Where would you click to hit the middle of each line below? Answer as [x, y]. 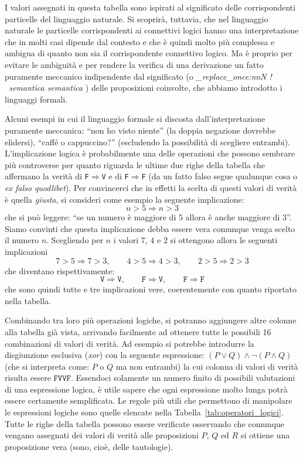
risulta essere [28, 378]
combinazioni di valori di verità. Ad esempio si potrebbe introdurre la [130, 343]
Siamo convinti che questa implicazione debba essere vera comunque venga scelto [150, 228]
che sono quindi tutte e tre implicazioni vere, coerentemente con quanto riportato [151, 289]
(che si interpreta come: [47, 366]
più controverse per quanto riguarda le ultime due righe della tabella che [135, 164]
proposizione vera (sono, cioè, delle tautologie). [89, 446]
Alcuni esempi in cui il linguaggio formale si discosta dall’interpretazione [135, 119]
